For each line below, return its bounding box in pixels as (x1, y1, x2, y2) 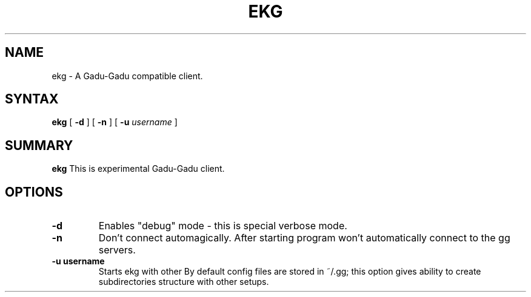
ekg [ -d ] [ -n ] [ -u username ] (52, 117, 178, 128)
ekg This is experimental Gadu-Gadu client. (52, 163, 225, 174)
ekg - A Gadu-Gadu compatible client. (52, 70, 203, 81)
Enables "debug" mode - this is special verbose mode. (98, 220, 347, 232)
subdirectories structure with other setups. (98, 276, 269, 287)
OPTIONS (5, 184, 63, 200)
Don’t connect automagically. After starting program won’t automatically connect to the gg (98, 232, 510, 244)
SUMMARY (5, 137, 73, 153)
